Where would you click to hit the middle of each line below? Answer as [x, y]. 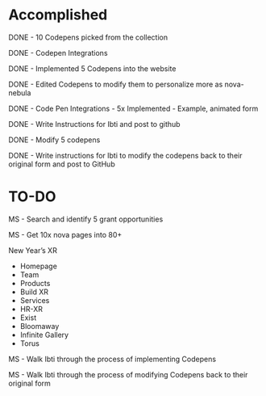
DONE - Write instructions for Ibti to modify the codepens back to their [125, 155]
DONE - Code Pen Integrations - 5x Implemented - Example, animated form [133, 108]
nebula [20, 93]
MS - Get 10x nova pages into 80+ [65, 234]
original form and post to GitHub [62, 164]
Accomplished [58, 15]
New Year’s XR [33, 250]
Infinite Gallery [44, 335]
